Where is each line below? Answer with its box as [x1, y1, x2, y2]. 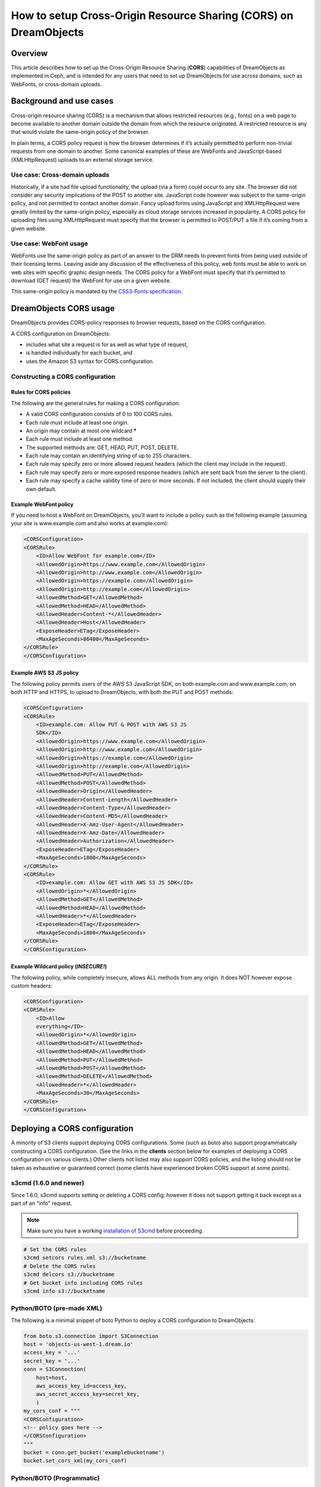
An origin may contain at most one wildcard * [26, 427, 137, 434]
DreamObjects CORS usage [11, 303, 115, 313]
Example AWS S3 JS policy [11, 669, 79, 676]
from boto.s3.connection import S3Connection [23, 1332, 159, 1339]
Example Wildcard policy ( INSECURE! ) [11, 963, 107, 970]
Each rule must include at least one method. [26, 435, 134, 443]
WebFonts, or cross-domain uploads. [11, 80, 102, 87]
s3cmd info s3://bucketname [23, 1288, 105, 1294]
